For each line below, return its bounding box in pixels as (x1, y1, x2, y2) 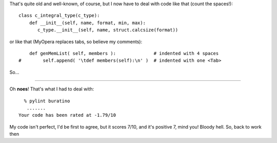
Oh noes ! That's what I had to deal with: (9, 86, 94, 92)
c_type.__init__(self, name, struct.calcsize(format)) (37, 27, 179, 33)
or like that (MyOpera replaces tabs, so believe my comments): (9, 39, 143, 45)
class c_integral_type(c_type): (18, 13, 100, 19)
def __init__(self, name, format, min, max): (29, 20, 146, 26)
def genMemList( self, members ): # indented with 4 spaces (29, 50, 219, 56)
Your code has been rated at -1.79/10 (18, 112, 116, 118)
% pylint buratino (24, 98, 70, 104)
